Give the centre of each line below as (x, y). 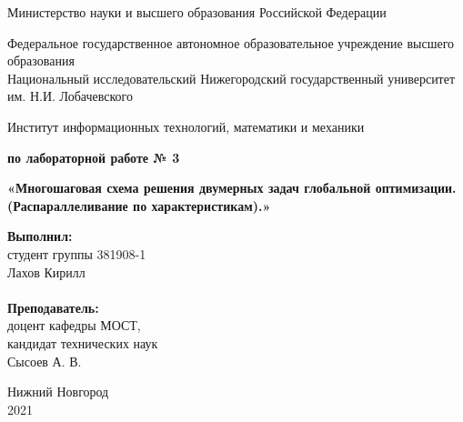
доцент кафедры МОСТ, (74, 325)
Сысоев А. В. (45, 361)
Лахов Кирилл (46, 271)
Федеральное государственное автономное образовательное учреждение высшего (231, 42)
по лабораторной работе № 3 (94, 157)
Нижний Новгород (58, 392)
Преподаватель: (53, 307)
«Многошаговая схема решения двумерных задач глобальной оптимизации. (232, 188)
